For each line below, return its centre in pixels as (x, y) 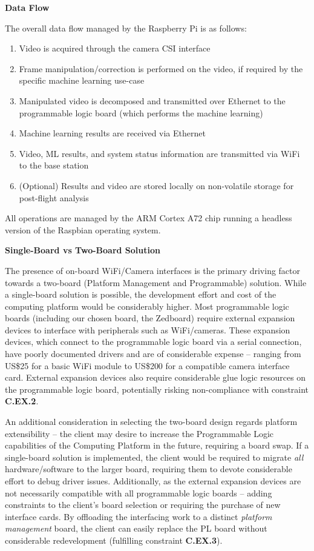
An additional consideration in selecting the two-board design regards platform (151, 422)
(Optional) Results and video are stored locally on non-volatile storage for (156, 185)
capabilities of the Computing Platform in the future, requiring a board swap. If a (157, 445)
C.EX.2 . (22, 401)
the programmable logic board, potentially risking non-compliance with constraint (157, 389)
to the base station (54, 165)
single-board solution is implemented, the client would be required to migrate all (154, 457)
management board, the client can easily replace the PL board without (136, 528)
